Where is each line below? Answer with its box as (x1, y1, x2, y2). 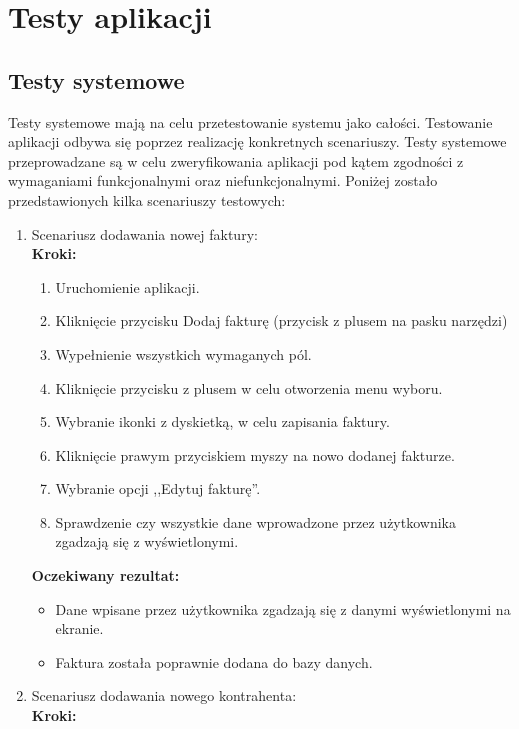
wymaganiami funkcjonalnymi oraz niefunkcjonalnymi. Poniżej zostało (8, 170, 438, 191)
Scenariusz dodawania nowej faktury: (31, 223, 258, 244)
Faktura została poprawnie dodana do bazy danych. (55, 651, 373, 672)
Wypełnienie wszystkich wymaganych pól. (55, 343, 312, 364)
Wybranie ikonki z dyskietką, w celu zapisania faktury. (55, 411, 390, 432)
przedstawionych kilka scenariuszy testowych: (8, 189, 286, 210)
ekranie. (55, 618, 104, 639)
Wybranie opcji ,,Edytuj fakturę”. (55, 478, 261, 499)
